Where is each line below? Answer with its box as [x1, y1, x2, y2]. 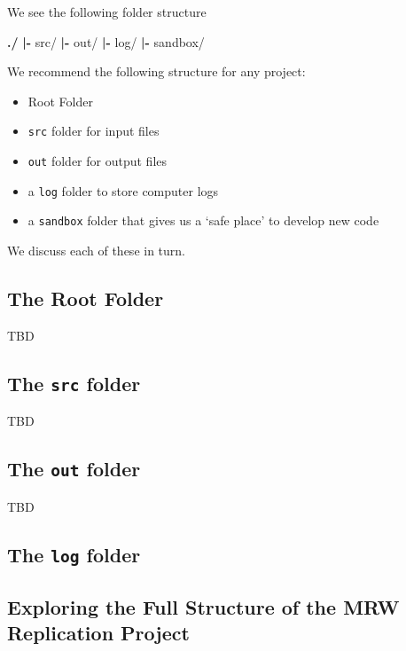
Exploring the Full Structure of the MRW [7, 592, 400, 620]
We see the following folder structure [7, 3, 207, 20]
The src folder [7, 369, 141, 396]
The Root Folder [7, 284, 164, 311]
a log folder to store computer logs [27, 181, 219, 200]
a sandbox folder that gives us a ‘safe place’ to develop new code [27, 211, 379, 230]
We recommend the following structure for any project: [7, 62, 306, 81]
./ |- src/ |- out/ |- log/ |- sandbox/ [7, 32, 205, 51]
